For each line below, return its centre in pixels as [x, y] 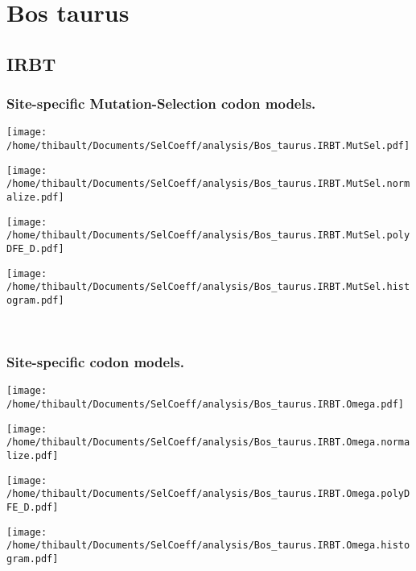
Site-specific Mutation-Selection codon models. [161, 103]
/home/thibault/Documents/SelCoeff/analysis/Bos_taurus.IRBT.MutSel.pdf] [208, 146]
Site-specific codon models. [95, 362]
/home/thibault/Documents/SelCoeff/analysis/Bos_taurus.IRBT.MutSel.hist [208, 287]
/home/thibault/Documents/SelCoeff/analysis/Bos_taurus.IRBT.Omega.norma [208, 443]
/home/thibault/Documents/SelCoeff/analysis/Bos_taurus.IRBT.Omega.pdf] [205, 405]
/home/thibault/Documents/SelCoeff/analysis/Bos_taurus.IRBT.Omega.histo [208, 546]
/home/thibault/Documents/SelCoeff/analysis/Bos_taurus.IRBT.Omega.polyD [208, 494]
